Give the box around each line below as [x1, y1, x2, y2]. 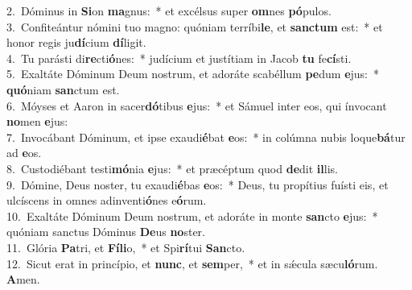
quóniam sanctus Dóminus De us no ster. [6, 223, 205, 240]
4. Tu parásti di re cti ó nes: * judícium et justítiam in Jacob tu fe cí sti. [6, 49, 352, 66]
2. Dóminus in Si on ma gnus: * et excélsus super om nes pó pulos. [6, 2, 332, 19]
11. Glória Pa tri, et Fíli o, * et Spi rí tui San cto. [6, 238, 245, 255]
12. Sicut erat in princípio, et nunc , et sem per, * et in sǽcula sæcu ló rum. [6, 255, 378, 271]
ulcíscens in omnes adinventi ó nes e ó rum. [6, 192, 207, 209]
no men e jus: [6, 113, 68, 130]
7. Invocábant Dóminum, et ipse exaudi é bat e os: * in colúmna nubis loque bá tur [6, 128, 406, 145]
